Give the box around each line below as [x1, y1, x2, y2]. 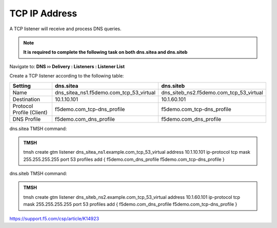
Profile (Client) [12, 109, 48, 116]
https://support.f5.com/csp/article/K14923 [9, 215, 100, 221]
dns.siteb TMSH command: [9, 171, 67, 177]
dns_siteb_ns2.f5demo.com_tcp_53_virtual [161, 89, 264, 96]
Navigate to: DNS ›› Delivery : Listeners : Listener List [9, 63, 125, 69]
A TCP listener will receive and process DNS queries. [9, 26, 122, 32]
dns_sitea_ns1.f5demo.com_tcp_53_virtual [54, 89, 156, 96]
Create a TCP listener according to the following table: [9, 73, 124, 79]
